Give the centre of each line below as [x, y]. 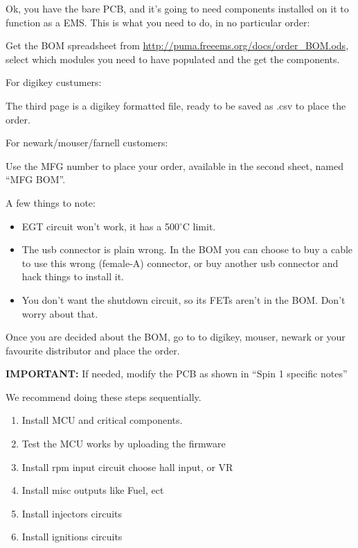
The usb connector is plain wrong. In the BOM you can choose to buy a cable [187, 249]
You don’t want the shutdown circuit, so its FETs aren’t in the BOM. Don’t [184, 299]
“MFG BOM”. [36, 179]
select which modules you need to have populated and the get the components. [173, 59]
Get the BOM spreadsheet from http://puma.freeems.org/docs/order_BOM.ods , [177, 45]
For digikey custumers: [54, 82]
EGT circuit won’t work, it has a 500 [100, 226]
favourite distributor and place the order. [93, 350]
